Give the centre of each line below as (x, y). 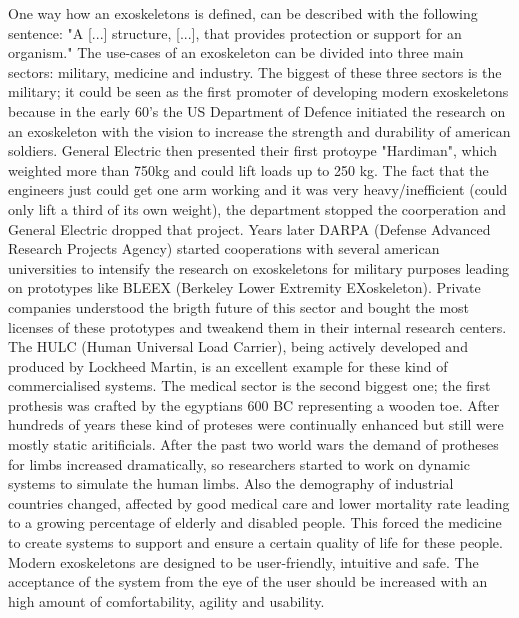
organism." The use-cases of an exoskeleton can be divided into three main (236, 52)
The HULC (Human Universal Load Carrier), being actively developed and (238, 346)
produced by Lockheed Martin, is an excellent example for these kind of (228, 365)
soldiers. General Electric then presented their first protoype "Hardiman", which (252, 150)
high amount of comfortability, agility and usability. (166, 600)
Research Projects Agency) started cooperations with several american (224, 248)
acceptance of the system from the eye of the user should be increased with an (248, 581)
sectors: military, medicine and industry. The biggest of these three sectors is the (255, 71)
